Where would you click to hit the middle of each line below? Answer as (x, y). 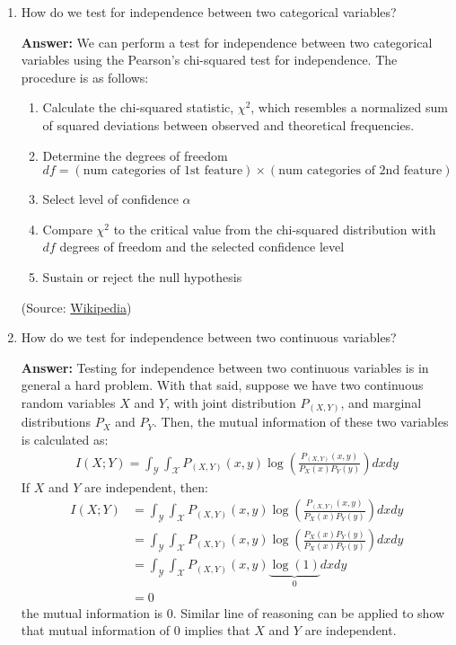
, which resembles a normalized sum (349, 107)
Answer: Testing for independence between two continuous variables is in (225, 367)
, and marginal (381, 402)
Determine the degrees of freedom (135, 155)
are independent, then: (146, 486)
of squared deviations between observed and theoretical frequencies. (228, 124)
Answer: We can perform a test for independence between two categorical (227, 42)
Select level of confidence (110, 199)
